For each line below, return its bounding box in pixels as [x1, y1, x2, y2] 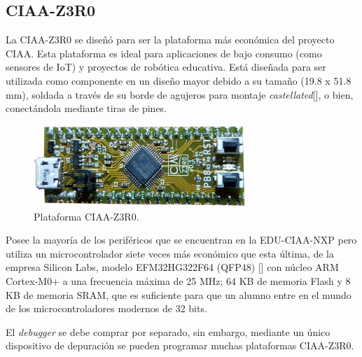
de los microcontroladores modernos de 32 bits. [6, 301, 207, 316]
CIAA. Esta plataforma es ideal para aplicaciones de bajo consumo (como [6, 45, 322, 60]
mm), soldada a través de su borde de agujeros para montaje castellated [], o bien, [6, 87, 354, 101]
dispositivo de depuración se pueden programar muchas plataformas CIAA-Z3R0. [6, 338, 354, 353]
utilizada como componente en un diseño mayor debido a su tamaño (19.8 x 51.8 [6, 73, 351, 87]
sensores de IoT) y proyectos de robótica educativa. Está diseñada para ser [6, 59, 326, 74]
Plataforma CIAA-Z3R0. [34, 209, 139, 223]
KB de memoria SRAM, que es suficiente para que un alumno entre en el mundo [6, 287, 351, 302]
